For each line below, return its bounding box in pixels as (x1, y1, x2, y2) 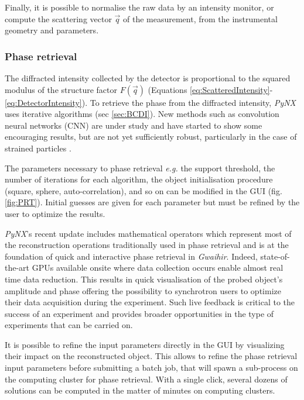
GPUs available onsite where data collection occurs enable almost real (32, 261, 283, 274)
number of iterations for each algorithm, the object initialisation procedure (5, 173, 273, 185)
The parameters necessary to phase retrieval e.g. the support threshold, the (5, 161, 275, 174)
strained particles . (5, 142, 71, 154)
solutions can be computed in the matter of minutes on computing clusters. (5, 384, 275, 396)
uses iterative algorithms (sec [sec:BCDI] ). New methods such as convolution (5, 108, 279, 120)
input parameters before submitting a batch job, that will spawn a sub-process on (5, 361, 298, 374)
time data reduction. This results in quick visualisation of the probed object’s (5, 273, 283, 285)
